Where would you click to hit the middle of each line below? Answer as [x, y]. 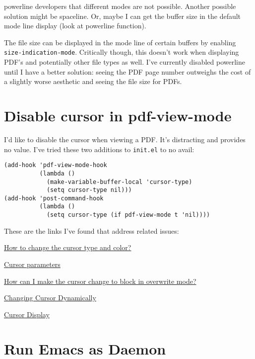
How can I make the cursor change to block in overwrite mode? [100, 281]
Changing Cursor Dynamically [50, 298]
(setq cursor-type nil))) [89, 190]
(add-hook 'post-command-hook [54, 198]
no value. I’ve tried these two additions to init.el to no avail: [99, 149]
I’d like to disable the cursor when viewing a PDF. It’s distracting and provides [125, 139]
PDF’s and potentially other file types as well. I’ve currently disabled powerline [125, 62]
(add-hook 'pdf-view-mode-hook [56, 165]
